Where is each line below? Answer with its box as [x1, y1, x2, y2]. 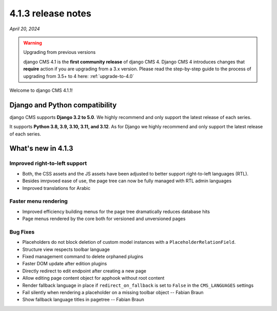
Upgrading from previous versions [23, 49, 96, 55]
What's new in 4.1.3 [9, 144, 74, 153]
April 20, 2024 [9, 26, 41, 32]
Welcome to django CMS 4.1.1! [9, 87, 73, 93]
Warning [23, 40, 42, 46]
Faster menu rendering [9, 198, 68, 205]
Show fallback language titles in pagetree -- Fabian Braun [22, 297, 145, 303]
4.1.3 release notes [9, 8, 92, 19]
